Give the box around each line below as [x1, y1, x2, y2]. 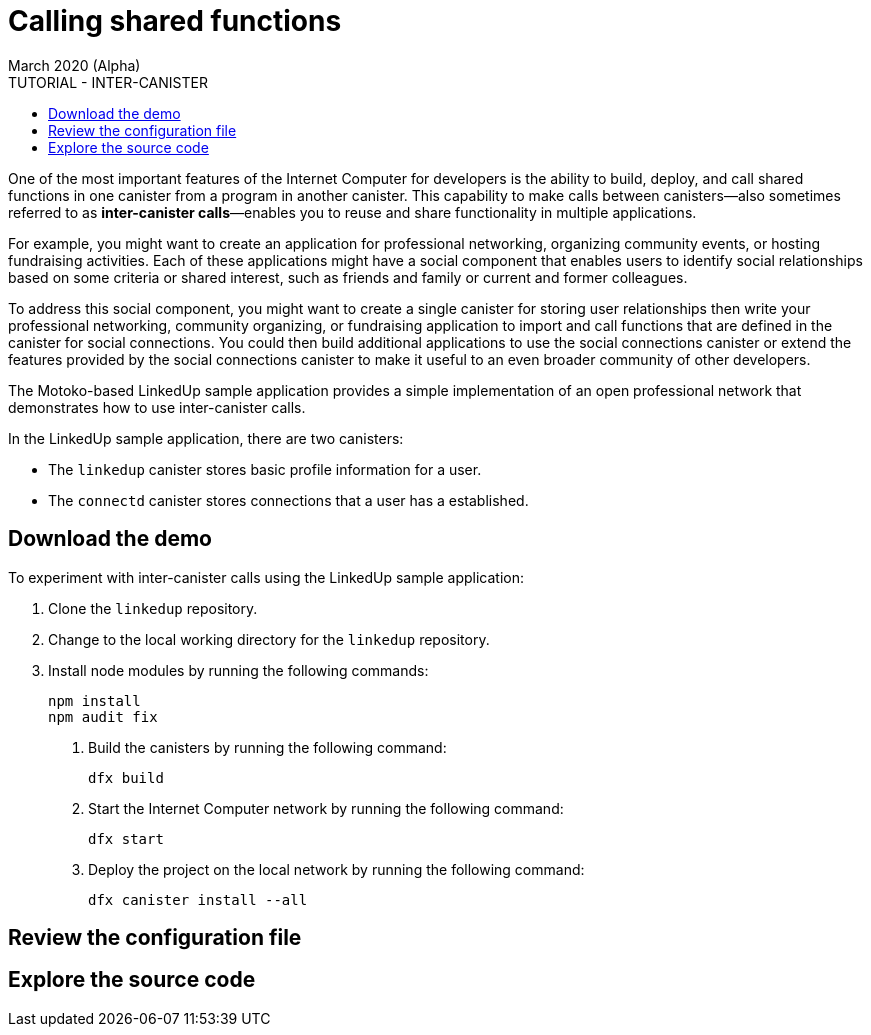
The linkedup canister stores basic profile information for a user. [48, 460, 482, 478]
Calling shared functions [8, 4, 342, 38]
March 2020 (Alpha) [8, 56, 141, 74]
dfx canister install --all [88, 891, 308, 908]
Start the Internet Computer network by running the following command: [88, 799, 564, 817]
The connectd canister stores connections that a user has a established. [48, 491, 529, 509]
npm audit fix [48, 708, 158, 725]
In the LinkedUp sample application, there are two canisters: [8, 429, 404, 447]
